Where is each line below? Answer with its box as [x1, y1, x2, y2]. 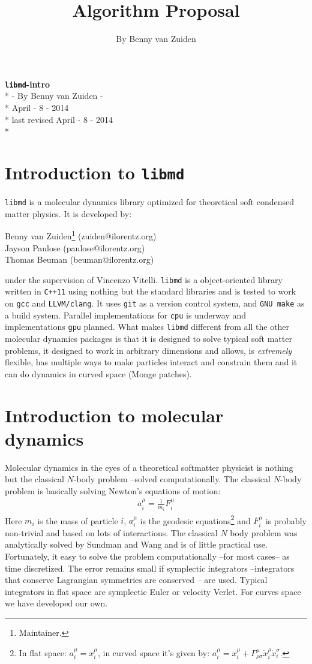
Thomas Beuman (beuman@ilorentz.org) [5, 253, 154, 266]
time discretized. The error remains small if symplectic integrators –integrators [5, 561, 295, 574]
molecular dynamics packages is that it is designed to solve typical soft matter [5, 332, 292, 344]
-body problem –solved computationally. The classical [73, 473, 271, 485]
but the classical [5, 473, 64, 485]
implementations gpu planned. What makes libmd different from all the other [5, 320, 290, 333]
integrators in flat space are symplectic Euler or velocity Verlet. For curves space [5, 585, 301, 597]
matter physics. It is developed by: [5, 207, 132, 220]
